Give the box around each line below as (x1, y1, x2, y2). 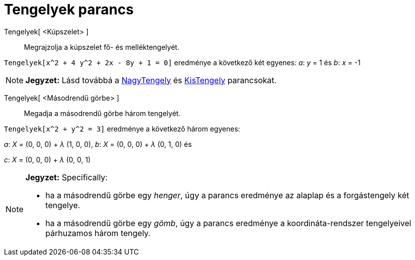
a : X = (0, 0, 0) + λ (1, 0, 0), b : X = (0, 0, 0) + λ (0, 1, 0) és (4, 139, 192, 148)
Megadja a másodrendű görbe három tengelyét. (24, 109, 181, 118)
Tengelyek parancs (4, 1, 134, 18)
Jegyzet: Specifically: (25, 172, 108, 182)
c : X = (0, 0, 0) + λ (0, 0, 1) (4, 155, 91, 164)
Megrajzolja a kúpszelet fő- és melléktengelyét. (24, 42, 180, 51)
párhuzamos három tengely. (45, 228, 151, 238)
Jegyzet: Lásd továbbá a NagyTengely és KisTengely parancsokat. (25, 75, 277, 85)
